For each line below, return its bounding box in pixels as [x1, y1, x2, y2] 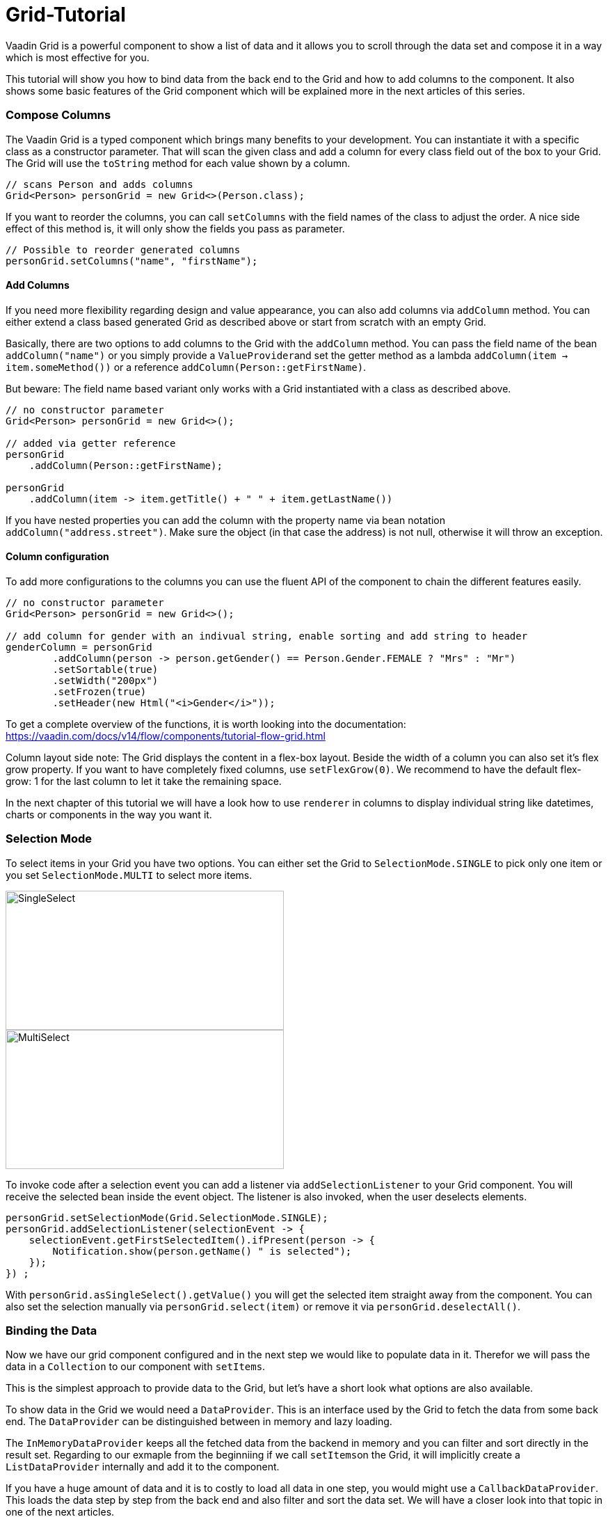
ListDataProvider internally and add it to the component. [6, 1461, 280, 1473]
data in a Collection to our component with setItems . [6, 1360, 266, 1373]
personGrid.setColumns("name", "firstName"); [6, 255, 258, 267]
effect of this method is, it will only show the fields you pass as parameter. [6, 222, 345, 235]
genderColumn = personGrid [6, 641, 152, 653]
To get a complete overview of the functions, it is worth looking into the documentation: [6, 717, 406, 730]
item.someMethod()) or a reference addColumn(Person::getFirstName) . [6, 360, 367, 373]
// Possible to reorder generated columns [6, 244, 241, 255]
